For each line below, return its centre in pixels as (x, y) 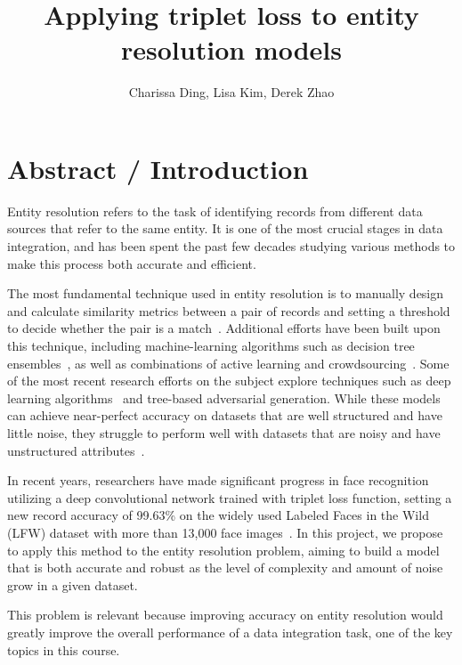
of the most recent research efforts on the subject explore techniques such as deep (229, 381)
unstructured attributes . (76, 450)
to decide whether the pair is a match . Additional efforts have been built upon (224, 328)
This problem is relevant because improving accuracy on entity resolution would (225, 615)
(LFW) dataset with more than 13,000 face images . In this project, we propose (225, 532)
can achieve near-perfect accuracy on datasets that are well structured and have (225, 415)
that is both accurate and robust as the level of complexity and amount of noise (225, 568)
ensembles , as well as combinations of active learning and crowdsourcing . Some (228, 363)
